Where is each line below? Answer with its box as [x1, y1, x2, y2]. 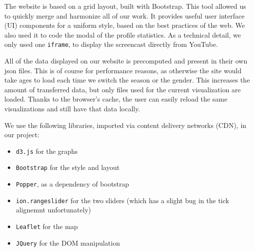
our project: [4, 129, 39, 140]
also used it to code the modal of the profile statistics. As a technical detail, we [4, 29, 241, 40]
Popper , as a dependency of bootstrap [16, 179, 129, 189]
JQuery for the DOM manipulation [16, 237, 120, 248]
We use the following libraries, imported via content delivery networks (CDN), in [4, 120, 247, 130]
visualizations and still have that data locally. [4, 104, 140, 113]
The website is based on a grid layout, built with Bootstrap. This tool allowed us [4, 1, 246, 11]
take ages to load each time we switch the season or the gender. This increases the [4, 75, 250, 85]
